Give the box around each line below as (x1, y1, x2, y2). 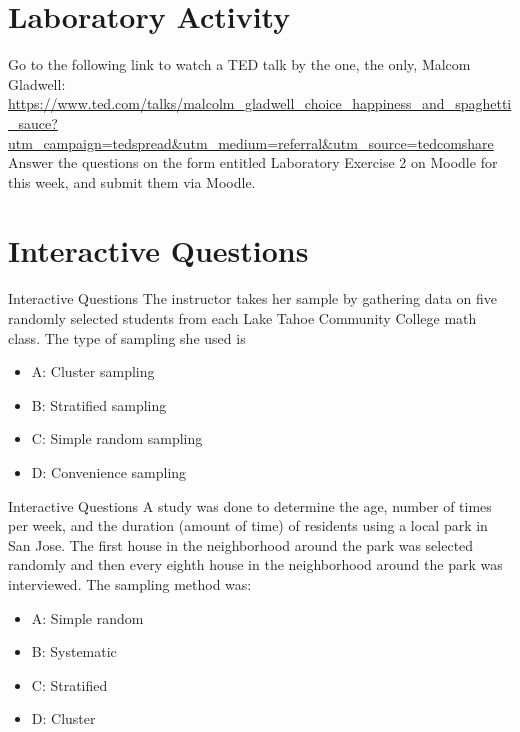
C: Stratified (31, 674, 108, 695)
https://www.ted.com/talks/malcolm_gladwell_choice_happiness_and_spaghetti (8, 93, 512, 114)
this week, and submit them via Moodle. (8, 171, 256, 192)
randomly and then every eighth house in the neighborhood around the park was (8, 554, 503, 575)
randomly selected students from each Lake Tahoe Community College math (8, 308, 477, 328)
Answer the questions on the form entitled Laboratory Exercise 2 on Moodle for (8, 152, 498, 173)
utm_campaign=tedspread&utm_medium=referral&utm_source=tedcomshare (8, 132, 494, 153)
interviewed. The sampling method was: (8, 573, 252, 594)
